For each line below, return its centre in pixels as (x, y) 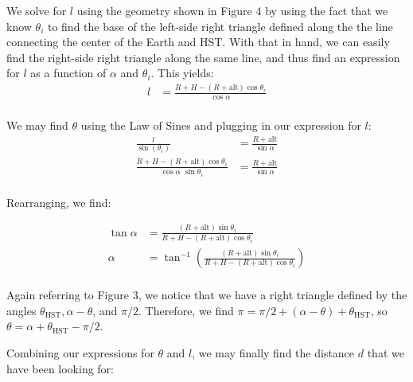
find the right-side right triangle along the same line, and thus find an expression (203, 57)
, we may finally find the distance (273, 352)
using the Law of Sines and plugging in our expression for (221, 125)
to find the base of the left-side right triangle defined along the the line (220, 26)
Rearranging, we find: (59, 202)
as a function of (68, 73)
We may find (37, 125)
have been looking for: (60, 368)
